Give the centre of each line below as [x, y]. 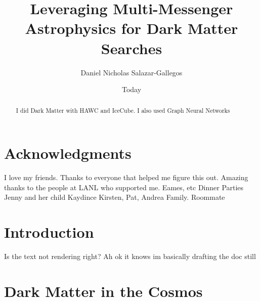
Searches [132, 48]
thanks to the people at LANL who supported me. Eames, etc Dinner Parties [124, 187]
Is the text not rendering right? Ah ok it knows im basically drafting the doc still [130, 256]
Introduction [49, 232]
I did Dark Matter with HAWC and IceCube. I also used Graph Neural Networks [123, 111]
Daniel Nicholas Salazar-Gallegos [132, 72]
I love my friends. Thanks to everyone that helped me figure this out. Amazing [126, 177]
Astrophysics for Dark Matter [132, 28]
